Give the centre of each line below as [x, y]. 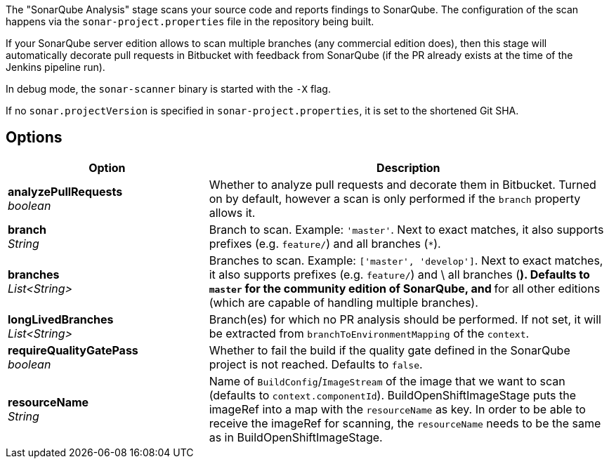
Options [34, 138]
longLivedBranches [61, 319]
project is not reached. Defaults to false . [316, 364]
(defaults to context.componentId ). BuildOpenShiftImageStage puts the [392, 395]
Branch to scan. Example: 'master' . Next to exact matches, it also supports [406, 229]
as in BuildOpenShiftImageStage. [296, 437]
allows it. [232, 212]
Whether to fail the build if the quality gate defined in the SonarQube [389, 350]
